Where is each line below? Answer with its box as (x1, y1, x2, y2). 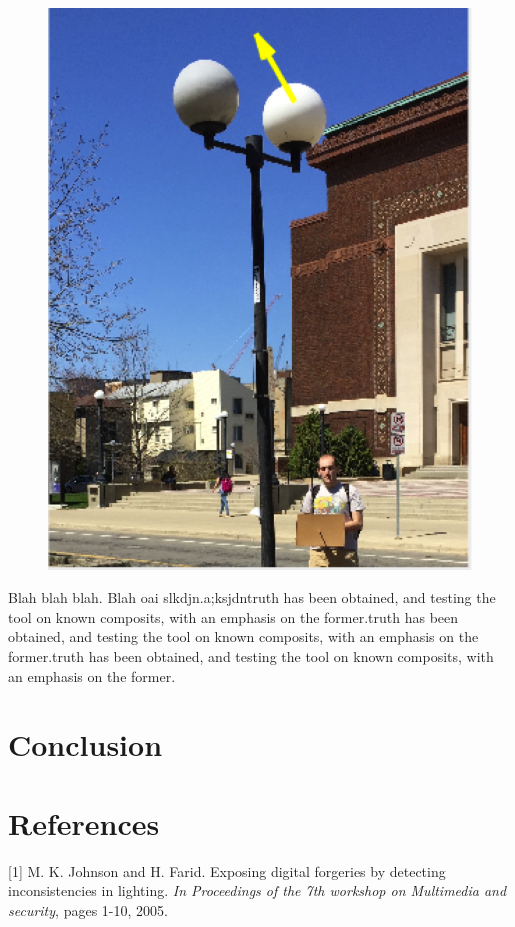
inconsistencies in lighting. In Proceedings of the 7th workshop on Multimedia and (8, 880, 507, 901)
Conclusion (8, 724, 163, 765)
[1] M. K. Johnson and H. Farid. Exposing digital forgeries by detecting (8, 860, 446, 881)
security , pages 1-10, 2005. (8, 899, 168, 920)
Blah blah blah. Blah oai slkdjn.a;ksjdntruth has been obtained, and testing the (8, 587, 496, 608)
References (8, 802, 160, 843)
